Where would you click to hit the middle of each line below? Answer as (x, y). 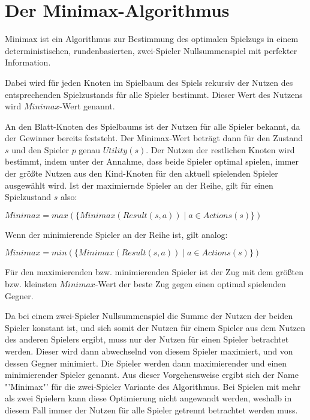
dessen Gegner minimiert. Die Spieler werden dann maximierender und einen (146, 363)
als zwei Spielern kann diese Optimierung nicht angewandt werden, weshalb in (148, 398)
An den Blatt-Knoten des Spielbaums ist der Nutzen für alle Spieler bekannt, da (153, 126)
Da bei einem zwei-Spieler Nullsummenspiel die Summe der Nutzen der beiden (149, 316)
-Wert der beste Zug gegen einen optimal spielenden (190, 284)
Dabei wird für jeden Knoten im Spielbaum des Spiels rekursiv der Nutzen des (149, 82)
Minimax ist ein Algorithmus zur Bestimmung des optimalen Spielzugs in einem (152, 39)
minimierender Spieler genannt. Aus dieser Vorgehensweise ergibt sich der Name (152, 375)
